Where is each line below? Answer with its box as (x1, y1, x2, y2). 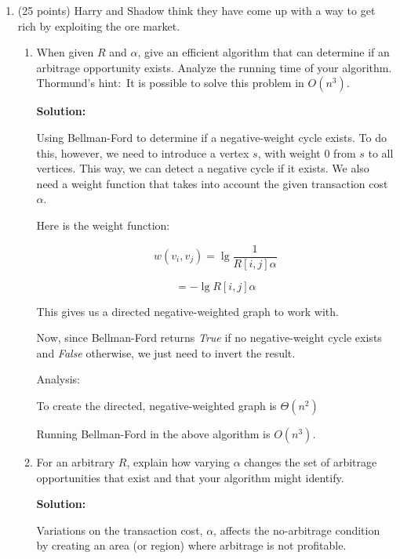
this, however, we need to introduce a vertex (36, 144, 249, 161)
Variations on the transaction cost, (36, 521, 203, 538)
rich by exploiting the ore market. (17, 17, 180, 34)
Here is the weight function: (36, 216, 170, 233)
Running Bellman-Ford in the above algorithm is (36, 425, 271, 441)
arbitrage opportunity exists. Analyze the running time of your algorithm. (36, 59, 392, 75)
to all (368, 144, 394, 161)
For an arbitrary (36, 453, 115, 470)
